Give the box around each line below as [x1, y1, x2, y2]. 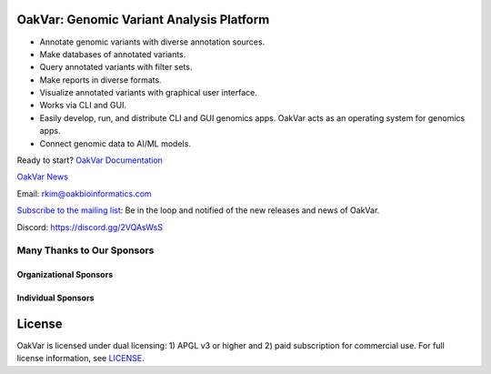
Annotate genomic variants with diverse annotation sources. [39, 36, 266, 47]
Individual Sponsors [16, 292, 95, 304]
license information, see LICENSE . [16, 353, 145, 364]
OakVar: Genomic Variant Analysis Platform [16, 12, 270, 27]
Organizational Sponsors [16, 269, 114, 280]
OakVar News [16, 171, 68, 182]
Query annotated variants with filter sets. [39, 62, 193, 73]
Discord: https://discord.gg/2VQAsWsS [16, 221, 164, 232]
